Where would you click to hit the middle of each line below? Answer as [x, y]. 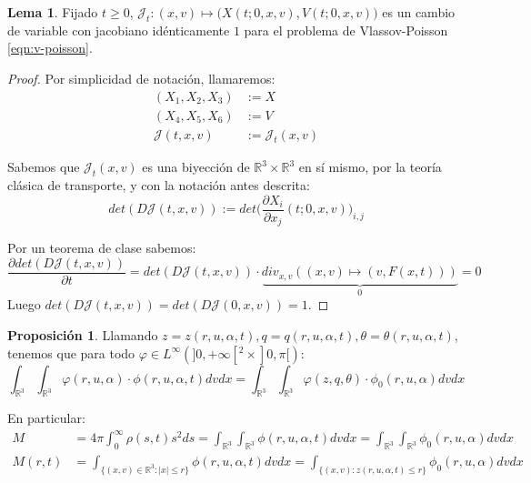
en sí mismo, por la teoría [370, 167]
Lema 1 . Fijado [53, 12]
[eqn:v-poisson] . [50, 48]
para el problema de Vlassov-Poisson [346, 30]
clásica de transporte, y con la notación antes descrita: [159, 185]
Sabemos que [44, 167]
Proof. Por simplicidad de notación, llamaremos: [141, 78]
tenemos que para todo [71, 352]
